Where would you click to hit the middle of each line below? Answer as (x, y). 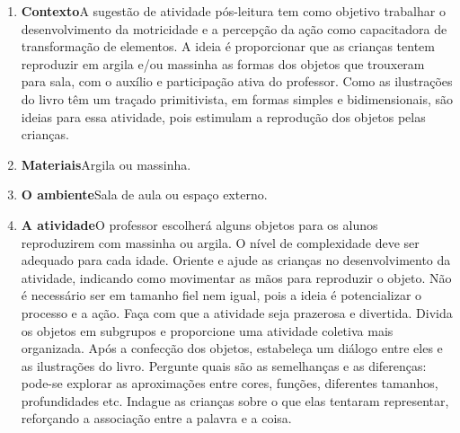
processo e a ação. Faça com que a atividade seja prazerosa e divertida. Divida (237, 312)
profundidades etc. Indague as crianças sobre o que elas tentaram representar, (235, 400)
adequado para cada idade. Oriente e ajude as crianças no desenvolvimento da (236, 260)
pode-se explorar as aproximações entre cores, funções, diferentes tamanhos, (230, 383)
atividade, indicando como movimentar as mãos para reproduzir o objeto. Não (236, 277)
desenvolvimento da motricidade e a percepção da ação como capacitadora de (234, 28)
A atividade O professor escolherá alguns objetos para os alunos (199, 224)
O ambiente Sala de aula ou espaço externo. (144, 194)
